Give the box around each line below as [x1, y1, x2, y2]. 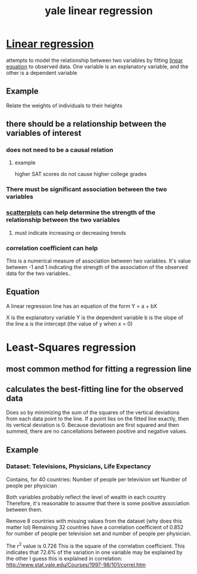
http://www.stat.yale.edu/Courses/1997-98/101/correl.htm [6, 561, 146, 568]
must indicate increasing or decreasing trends [14, 229, 126, 236]
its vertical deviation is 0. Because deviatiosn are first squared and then [6, 422, 179, 429]
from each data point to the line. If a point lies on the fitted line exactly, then [6, 415, 189, 422]
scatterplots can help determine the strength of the [6, 208, 156, 217]
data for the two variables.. [6, 270, 72, 277]
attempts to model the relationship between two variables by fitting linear [6, 57, 183, 64]
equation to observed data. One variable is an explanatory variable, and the [6, 63, 189, 70]
